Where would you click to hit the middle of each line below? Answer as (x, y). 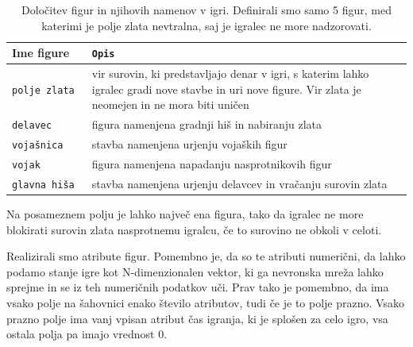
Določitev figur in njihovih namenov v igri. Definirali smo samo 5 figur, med (206, 10)
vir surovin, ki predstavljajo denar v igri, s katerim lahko (230, 73)
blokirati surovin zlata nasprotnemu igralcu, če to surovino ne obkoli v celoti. (194, 229)
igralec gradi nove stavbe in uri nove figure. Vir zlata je (226, 89)
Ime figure (41, 53)
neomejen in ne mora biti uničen (170, 104)
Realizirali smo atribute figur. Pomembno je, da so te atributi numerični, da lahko (206, 256)
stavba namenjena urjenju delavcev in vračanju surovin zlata (239, 183)
